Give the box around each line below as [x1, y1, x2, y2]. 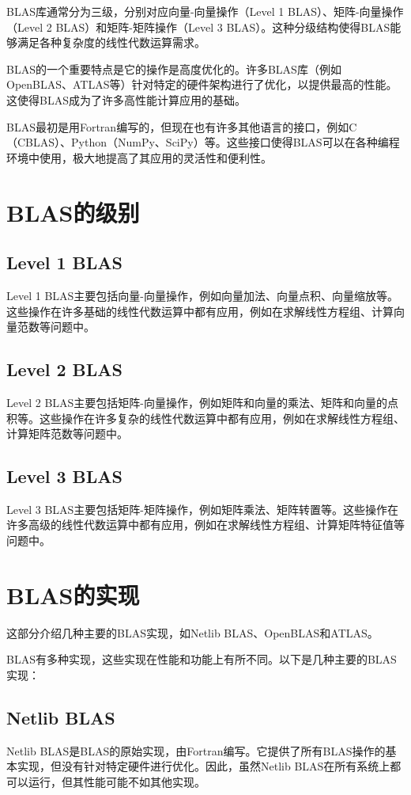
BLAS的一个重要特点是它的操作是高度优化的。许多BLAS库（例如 [6, 60, 341, 77]
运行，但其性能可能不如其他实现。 [28, 773, 205, 789]
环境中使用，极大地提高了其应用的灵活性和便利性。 [6, 149, 272, 165]
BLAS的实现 [6, 578, 140, 611]
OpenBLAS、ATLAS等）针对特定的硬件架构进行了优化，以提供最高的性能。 [6, 76, 398, 93]
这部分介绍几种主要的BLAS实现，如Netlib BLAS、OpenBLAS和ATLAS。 [6, 624, 379, 641]
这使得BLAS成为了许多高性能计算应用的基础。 [6, 91, 246, 108]
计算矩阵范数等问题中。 [6, 425, 128, 442]
